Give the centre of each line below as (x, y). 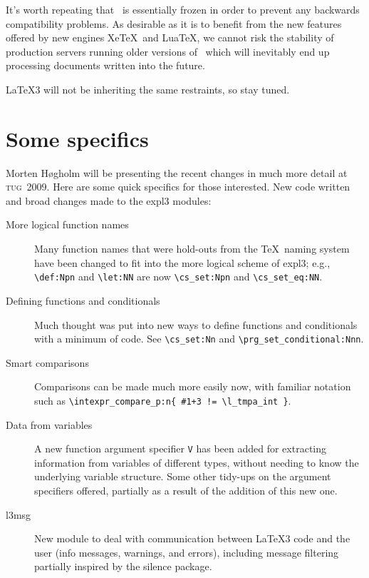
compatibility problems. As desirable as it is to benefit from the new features (174, 23)
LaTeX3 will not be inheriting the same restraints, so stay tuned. (148, 89)
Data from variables (49, 424)
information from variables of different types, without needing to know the (197, 462)
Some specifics (77, 138)
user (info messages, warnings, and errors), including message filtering (187, 552)
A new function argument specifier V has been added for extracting (181, 448)
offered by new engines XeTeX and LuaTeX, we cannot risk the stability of (170, 37)
